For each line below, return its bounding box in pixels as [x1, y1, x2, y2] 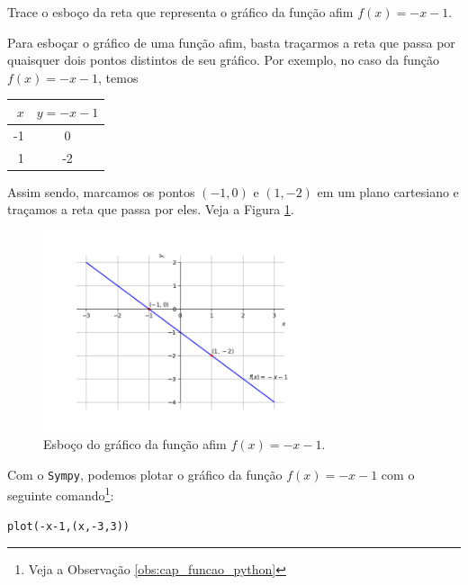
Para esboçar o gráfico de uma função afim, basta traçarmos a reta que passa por [7, 32, 455, 51]
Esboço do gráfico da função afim [43, 435, 227, 454]
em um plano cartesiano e [317, 182, 459, 201]
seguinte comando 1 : [7, 483, 114, 504]
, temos [98, 67, 139, 86]
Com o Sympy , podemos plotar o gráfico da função [7, 464, 283, 483]
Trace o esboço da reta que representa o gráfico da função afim [7, 3, 354, 21]
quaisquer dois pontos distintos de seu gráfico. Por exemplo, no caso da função [7, 50, 439, 69]
